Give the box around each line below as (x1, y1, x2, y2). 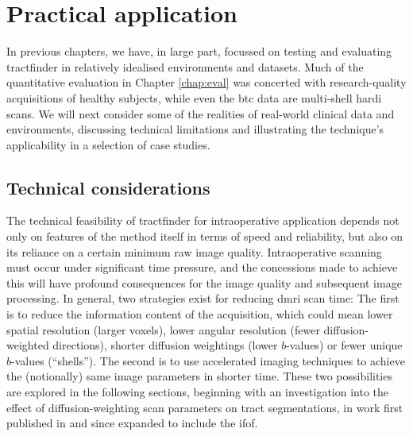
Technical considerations (6, 175, 210, 199)
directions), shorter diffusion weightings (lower (52, 337, 278, 353)
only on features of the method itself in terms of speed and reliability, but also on (6, 228, 403, 245)
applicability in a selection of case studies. (6, 136, 210, 152)
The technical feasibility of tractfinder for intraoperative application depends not (6, 212, 399, 229)
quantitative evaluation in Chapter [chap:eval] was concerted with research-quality (6, 74, 407, 91)
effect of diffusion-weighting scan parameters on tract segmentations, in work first (6, 399, 403, 415)
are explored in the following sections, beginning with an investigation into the (6, 384, 389, 400)
